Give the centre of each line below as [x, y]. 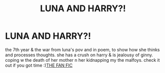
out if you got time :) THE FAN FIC [39, 65]
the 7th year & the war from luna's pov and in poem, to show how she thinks [82, 49]
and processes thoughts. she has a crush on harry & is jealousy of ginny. [79, 55]
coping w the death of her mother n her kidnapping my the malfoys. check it [82, 60]
